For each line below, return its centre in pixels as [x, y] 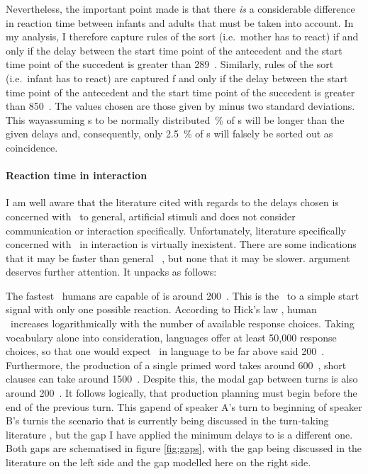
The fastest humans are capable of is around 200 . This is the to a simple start [183, 295]
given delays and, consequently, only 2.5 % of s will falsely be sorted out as [169, 134]
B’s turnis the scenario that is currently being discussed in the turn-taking [167, 421]
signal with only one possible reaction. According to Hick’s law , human [161, 309]
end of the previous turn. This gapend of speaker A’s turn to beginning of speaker [184, 406]
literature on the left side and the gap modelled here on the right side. [158, 462]
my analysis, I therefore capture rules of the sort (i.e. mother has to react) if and [182, 36]
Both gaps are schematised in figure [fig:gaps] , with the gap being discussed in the [184, 448]
